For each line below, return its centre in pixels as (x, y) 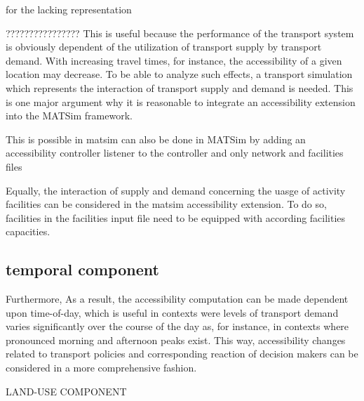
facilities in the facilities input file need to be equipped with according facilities (176, 217)
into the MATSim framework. (69, 116)
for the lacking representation (69, 9)
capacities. (28, 231)
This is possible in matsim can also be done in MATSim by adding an (156, 139)
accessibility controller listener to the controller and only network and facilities (175, 153)
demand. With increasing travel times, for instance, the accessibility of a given (174, 60)
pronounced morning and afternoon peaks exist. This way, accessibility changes (176, 340)
